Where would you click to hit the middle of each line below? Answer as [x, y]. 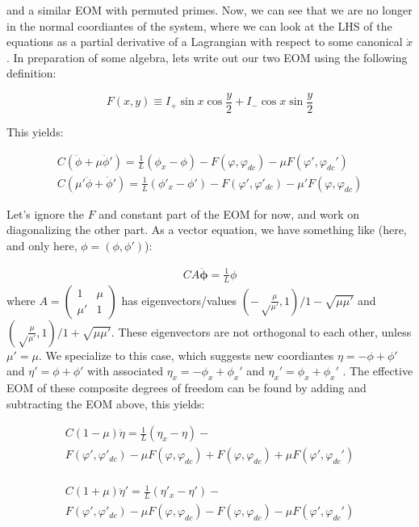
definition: [31, 73]
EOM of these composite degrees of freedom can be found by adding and [186, 387]
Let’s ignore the [45, 213]
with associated [125, 371]
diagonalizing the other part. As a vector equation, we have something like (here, [207, 230]
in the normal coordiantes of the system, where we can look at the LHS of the [199, 25]
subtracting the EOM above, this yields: [106, 403]
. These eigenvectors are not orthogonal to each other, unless [261, 331]
